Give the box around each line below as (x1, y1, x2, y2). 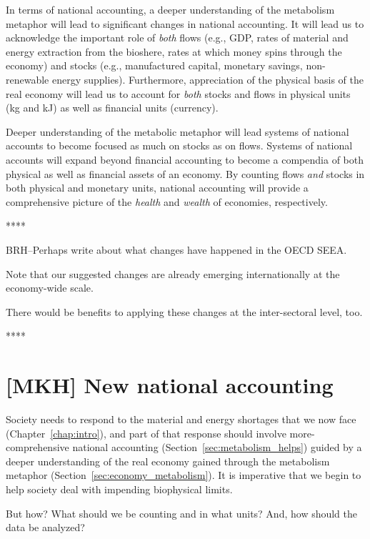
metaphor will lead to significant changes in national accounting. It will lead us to (6, 16, 364, 31)
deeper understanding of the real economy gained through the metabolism (6, 453, 330, 468)
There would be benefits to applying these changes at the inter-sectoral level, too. (6, 304, 363, 319)
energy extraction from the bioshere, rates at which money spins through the (6, 44, 342, 59)
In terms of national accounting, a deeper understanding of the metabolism (6, 2, 335, 16)
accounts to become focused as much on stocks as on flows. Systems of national (6, 138, 353, 153)
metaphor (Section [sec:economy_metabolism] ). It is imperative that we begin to (6, 468, 361, 483)
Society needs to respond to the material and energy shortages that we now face (6, 412, 356, 426)
